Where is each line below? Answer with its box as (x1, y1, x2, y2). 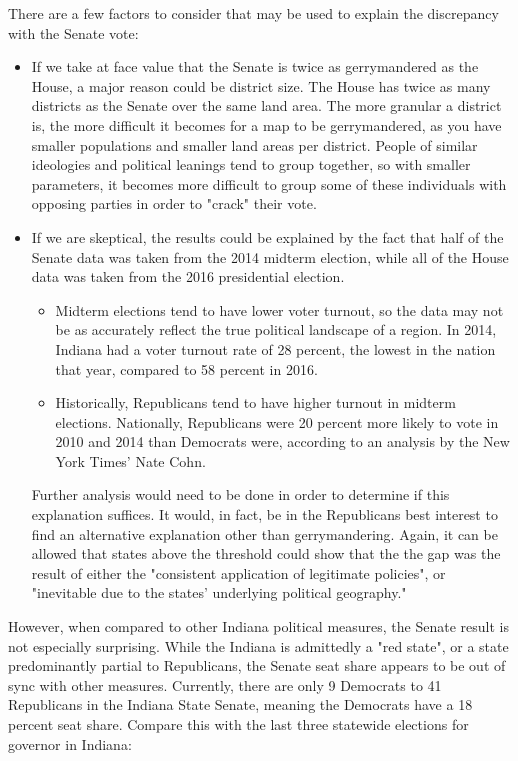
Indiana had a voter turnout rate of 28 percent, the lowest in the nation (55, 338, 496, 359)
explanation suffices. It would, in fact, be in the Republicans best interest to (31, 504, 498, 525)
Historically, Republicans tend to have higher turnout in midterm (55, 392, 456, 413)
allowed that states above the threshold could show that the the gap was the (31, 543, 501, 564)
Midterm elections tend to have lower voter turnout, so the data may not (55, 299, 504, 320)
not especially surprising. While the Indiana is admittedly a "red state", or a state (8, 635, 509, 656)
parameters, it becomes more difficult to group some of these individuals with (31, 173, 507, 194)
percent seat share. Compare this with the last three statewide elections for (8, 714, 469, 734)
